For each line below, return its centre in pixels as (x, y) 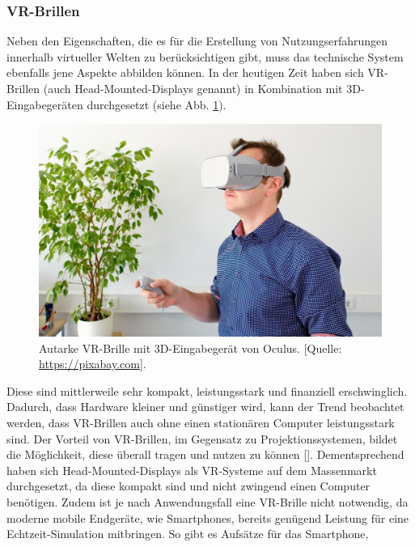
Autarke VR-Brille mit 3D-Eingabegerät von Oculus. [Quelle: (191, 348)
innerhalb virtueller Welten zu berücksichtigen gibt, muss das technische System (205, 56)
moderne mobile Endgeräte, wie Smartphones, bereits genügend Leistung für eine (208, 517)
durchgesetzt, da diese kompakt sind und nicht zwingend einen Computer (188, 486)
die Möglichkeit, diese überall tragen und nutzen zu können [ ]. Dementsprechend (205, 454)
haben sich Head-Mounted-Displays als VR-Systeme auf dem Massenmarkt (192, 470)
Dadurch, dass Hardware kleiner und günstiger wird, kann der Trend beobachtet (205, 407)
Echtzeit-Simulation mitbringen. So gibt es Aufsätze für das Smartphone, (188, 534)
